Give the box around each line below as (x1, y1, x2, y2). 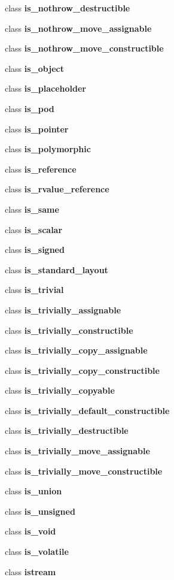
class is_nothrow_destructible (5, 2, 130, 14)
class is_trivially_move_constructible (5, 464, 163, 477)
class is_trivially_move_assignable (5, 445, 150, 457)
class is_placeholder (5, 82, 86, 95)
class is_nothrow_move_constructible (5, 42, 164, 55)
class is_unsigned (5, 505, 75, 517)
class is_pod (5, 102, 54, 114)
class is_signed (5, 243, 65, 256)
